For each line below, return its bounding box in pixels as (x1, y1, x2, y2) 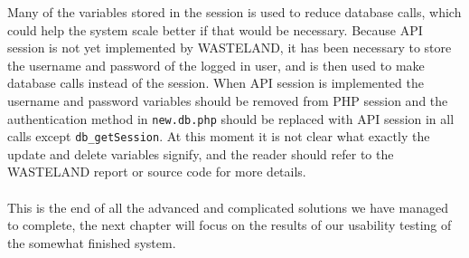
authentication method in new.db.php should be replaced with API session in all (7, 109, 455, 128)
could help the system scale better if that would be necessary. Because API (7, 20, 423, 39)
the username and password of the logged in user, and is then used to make (7, 55, 425, 74)
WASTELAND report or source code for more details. (7, 162, 306, 181)
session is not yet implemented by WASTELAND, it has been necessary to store (7, 38, 452, 57)
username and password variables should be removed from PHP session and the (7, 91, 448, 110)
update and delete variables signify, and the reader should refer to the (7, 144, 394, 163)
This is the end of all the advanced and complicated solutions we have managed (7, 197, 448, 216)
